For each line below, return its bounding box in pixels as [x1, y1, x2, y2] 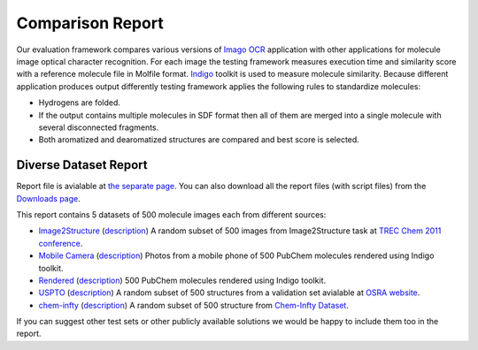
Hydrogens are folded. [38, 97, 121, 108]
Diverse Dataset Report [16, 157, 148, 172]
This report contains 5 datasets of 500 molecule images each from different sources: [16, 209, 327, 220]
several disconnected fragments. [38, 122, 159, 133]
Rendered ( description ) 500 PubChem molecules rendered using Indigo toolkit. [38, 275, 327, 285]
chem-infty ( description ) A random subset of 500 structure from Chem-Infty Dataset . [38, 300, 349, 310]
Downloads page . [16, 193, 81, 203]
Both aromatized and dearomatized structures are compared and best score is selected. [38, 134, 360, 145]
